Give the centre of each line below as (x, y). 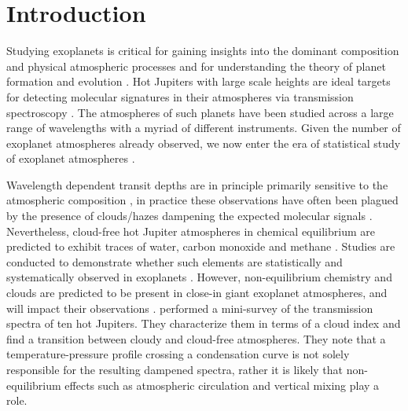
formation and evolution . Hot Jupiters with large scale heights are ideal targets (198, 81)
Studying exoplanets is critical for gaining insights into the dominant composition (203, 51)
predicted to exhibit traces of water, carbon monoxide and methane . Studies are (201, 246)
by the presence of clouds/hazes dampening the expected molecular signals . (189, 216)
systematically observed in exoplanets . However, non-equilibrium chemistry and (199, 277)
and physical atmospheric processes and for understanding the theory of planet (196, 66)
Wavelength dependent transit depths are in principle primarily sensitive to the (197, 184)
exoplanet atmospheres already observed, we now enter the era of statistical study (204, 143)
